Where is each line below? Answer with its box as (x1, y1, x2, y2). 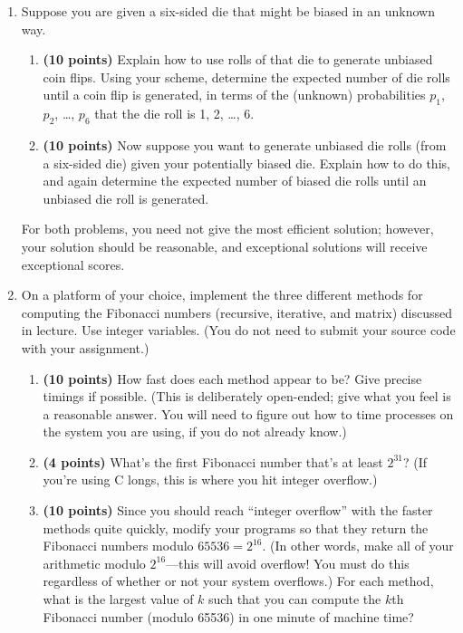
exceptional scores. (21, 254, 125, 273)
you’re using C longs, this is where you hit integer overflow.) (43, 470, 378, 489)
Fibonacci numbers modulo (43, 536, 194, 555)
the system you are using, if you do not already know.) (43, 422, 347, 441)
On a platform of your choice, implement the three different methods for (21, 285, 423, 304)
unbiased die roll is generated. (43, 188, 209, 207)
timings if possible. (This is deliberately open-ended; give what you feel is (43, 387, 451, 406)
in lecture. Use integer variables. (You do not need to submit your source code (21, 321, 456, 340)
